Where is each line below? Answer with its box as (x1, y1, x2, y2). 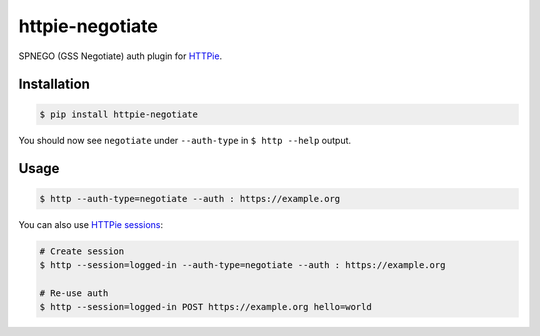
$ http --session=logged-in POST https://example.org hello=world (39, 301, 372, 313)
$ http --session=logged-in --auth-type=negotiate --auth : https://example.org (39, 259, 446, 270)
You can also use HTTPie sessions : (18, 218, 164, 230)
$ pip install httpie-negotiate (39, 108, 199, 120)
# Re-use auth (39, 287, 109, 299)
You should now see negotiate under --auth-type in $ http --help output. (18, 134, 352, 146)
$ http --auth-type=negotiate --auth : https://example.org (39, 193, 341, 204)
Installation (18, 76, 90, 93)
